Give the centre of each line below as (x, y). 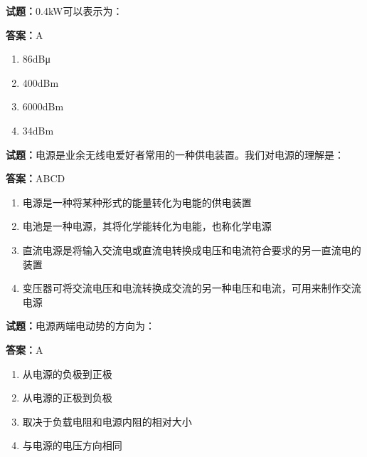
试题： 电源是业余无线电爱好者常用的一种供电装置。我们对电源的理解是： (175, 154)
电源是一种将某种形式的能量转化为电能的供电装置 (137, 202)
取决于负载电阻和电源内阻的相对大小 (107, 421)
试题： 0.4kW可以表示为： (64, 11)
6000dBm (43, 106)
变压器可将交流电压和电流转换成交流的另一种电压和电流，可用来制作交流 (192, 288)
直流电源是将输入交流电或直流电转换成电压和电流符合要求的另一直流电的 (192, 249)
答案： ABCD (36, 178)
